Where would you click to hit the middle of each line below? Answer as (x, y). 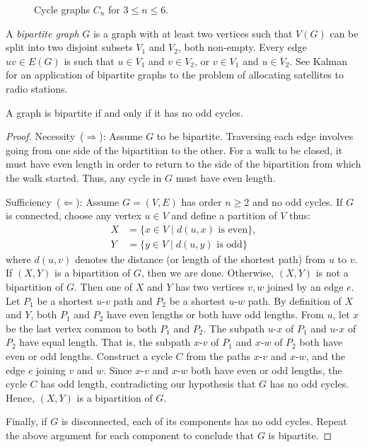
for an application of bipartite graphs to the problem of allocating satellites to (175, 75)
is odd (229, 244)
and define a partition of (224, 215)
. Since (118, 370)
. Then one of (104, 286)
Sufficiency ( (33, 201)
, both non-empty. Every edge (242, 47)
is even (233, 230)
